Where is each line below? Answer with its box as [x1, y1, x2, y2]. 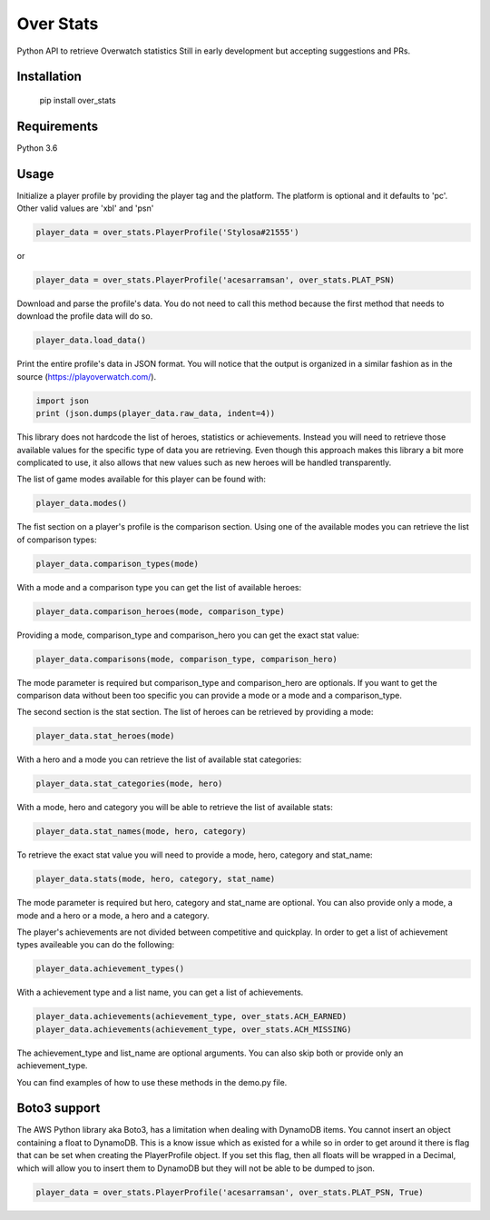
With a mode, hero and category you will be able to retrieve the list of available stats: [16, 802, 333, 813]
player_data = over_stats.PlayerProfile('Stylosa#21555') [35, 227, 299, 238]
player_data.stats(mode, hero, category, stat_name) [35, 874, 276, 885]
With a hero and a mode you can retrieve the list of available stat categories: [16, 754, 302, 765]
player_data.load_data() [35, 335, 147, 345]
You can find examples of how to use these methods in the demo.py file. [16, 1076, 288, 1087]
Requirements [16, 118, 99, 134]
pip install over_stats [39, 94, 117, 105]
